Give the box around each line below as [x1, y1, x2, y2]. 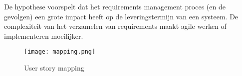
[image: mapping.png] [24, 48, 96, 56]
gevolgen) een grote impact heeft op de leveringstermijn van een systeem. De [4, 11, 239, 21]
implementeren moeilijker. [4, 30, 83, 41]
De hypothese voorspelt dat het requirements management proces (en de [4, 1, 226, 11]
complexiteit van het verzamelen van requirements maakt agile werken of [4, 21, 227, 31]
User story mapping [24, 63, 84, 73]
